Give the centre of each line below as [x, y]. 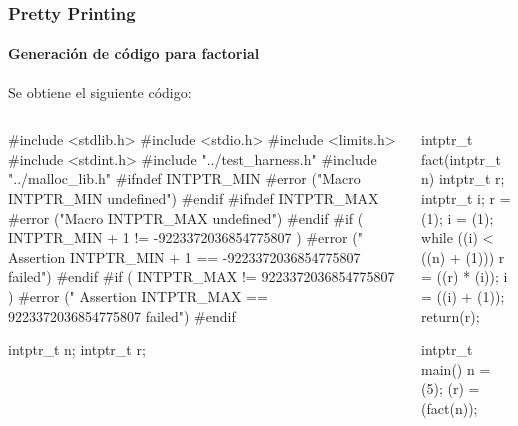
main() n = [456, 368]
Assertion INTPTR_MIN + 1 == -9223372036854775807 [184, 256]
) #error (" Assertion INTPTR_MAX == [138, 295]
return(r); [450, 315]
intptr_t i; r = [466, 198]
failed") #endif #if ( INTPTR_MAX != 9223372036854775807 [201, 276]
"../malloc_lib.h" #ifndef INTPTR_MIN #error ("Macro [184, 178]
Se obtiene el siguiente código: [100, 91]
